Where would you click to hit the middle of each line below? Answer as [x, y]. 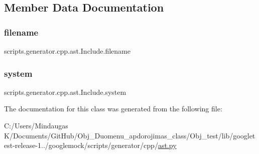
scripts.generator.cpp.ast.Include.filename [67, 51]
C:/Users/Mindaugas [36, 125]
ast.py [167, 145]
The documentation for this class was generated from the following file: [113, 109]
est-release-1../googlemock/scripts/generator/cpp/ [81, 145]
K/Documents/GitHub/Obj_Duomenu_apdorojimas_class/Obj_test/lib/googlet [130, 135]
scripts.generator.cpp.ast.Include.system [65, 92]
